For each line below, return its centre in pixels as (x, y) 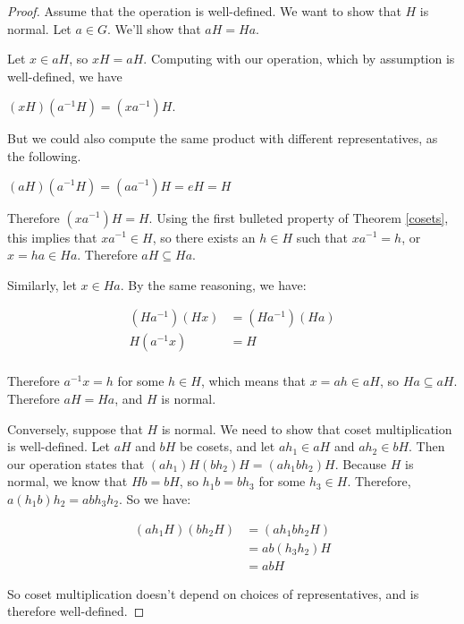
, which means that (253, 381)
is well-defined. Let (59, 446)
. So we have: (155, 499)
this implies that (52, 237)
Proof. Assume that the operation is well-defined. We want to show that (204, 11)
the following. (44, 155)
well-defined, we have (65, 76)
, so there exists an (204, 237)
